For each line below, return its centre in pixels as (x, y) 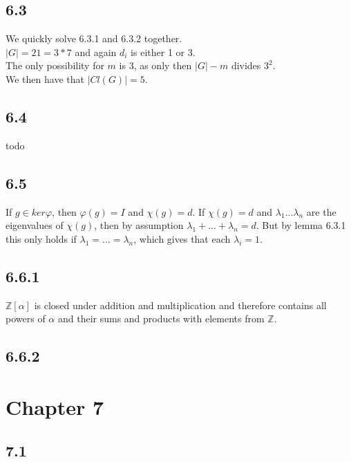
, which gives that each (182, 238)
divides (246, 65)
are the (321, 211)
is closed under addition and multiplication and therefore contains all (180, 305)
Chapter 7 (55, 406)
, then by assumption (139, 225)
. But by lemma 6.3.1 (301, 225)
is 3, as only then (155, 65)
